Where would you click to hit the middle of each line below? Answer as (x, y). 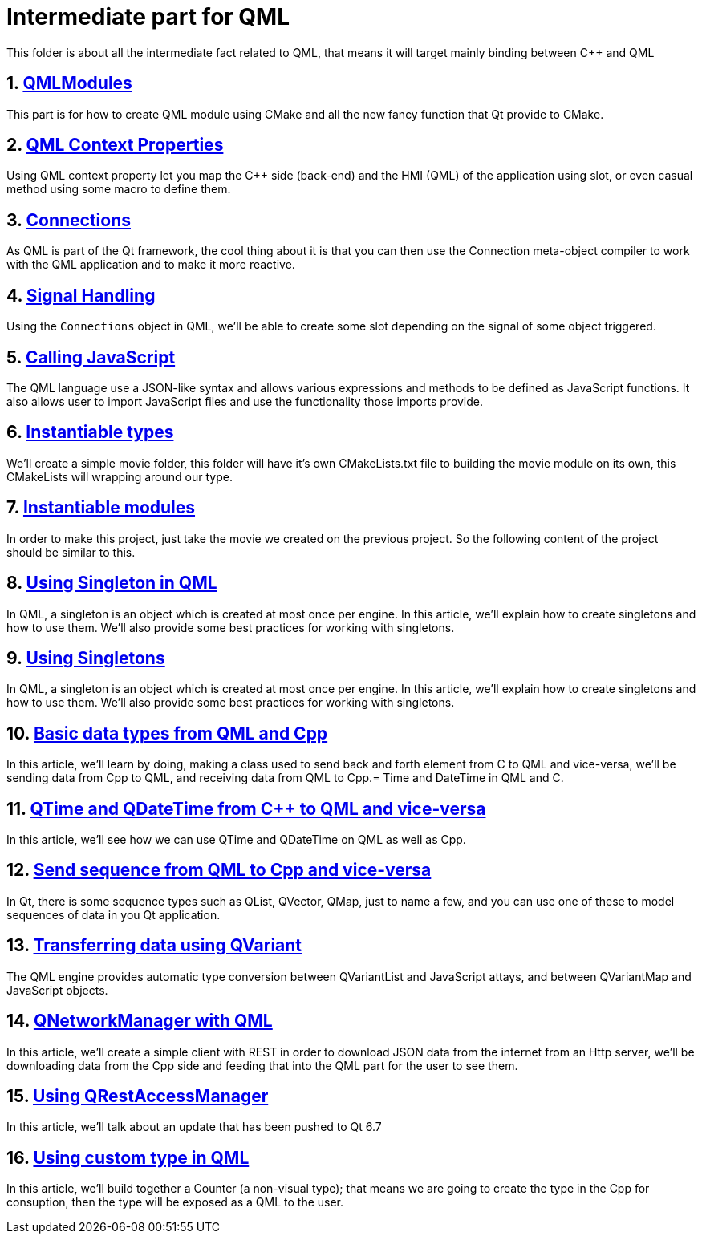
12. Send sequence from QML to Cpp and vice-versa (219, 870)
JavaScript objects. (57, 990)
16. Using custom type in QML (128, 1157)
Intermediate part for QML (148, 17)
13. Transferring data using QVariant (154, 946)
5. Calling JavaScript (91, 357)
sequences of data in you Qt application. (114, 914)
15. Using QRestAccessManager (138, 1096)
